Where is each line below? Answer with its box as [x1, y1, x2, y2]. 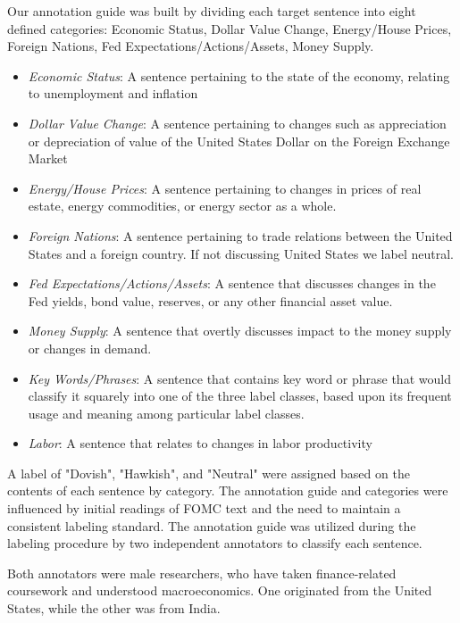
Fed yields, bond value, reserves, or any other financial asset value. [28, 291, 393, 310]
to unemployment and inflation [28, 84, 198, 103]
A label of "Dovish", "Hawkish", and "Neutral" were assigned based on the [7, 463, 410, 482]
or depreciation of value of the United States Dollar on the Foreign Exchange [28, 131, 450, 150]
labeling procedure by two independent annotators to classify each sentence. [7, 534, 422, 552]
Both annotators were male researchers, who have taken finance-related [7, 563, 397, 582]
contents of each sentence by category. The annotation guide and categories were [7, 481, 448, 500]
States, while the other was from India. [7, 599, 221, 618]
